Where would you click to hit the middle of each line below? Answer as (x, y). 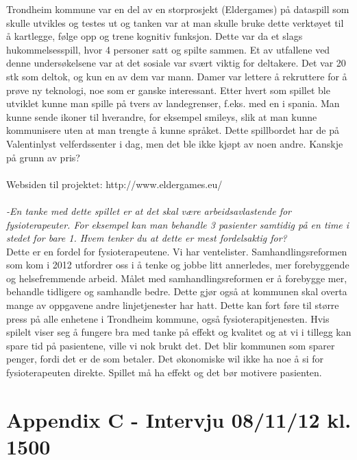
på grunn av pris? (43, 157)
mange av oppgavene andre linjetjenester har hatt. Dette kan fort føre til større (173, 305)
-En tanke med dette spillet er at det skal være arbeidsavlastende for (149, 210)
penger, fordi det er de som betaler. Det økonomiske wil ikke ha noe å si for (165, 359)
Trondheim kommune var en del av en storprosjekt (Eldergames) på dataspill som (178, 9)
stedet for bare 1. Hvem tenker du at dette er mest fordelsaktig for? (147, 238)
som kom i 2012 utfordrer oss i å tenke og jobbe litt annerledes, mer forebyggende (178, 265)
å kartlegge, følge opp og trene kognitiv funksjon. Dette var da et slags (155, 36)
